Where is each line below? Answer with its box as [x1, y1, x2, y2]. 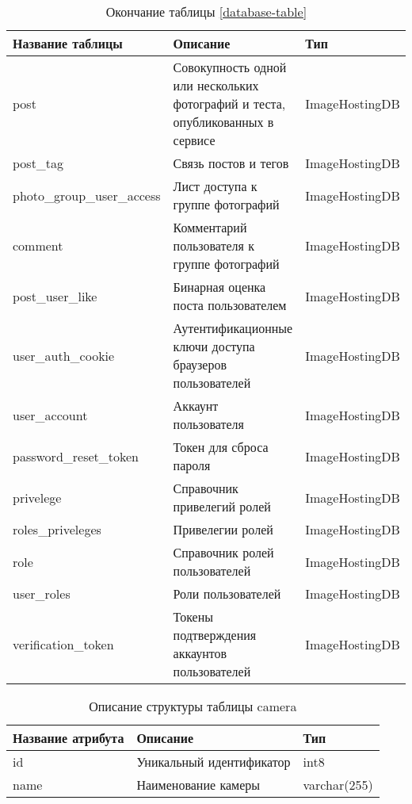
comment [13, 236, 63, 255]
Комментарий [173, 218, 247, 236]
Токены [173, 607, 213, 626]
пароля [173, 456, 211, 474]
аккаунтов [173, 644, 227, 662]
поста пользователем [173, 296, 287, 314]
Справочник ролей [173, 543, 274, 561]
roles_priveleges [13, 520, 101, 538]
